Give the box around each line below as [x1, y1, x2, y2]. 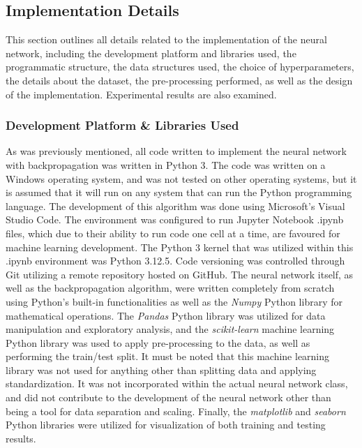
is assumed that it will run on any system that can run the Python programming [6, 185, 352, 200]
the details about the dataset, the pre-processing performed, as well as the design [6, 73, 353, 87]
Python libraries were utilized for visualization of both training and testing [6, 417, 326, 432]
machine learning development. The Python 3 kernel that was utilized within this [6, 239, 354, 254]
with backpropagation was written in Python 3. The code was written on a [6, 157, 326, 172]
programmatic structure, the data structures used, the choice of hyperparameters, [6, 59, 354, 74]
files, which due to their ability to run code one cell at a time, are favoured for [6, 225, 340, 240]
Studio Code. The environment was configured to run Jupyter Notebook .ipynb [6, 212, 344, 227]
